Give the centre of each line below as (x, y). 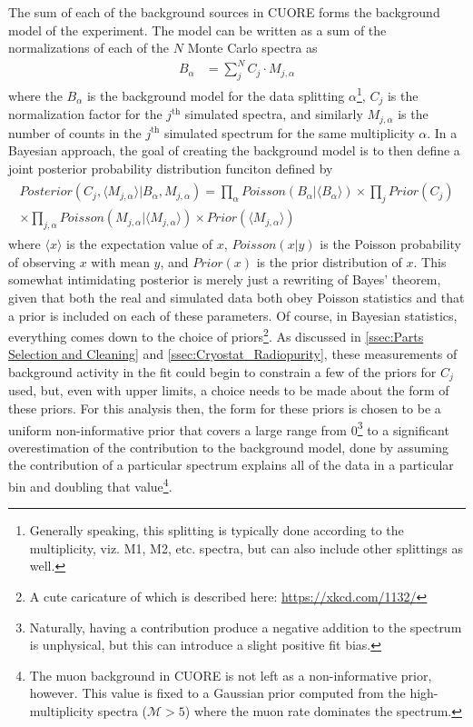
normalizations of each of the (89, 48)
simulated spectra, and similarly (274, 114)
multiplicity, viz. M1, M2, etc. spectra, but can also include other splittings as (246, 548)
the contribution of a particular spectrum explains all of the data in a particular (231, 465)
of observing (42, 261)
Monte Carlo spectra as (252, 48)
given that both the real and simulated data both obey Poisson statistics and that (236, 297)
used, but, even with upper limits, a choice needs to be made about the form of (229, 390)
